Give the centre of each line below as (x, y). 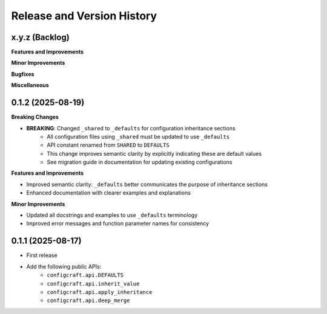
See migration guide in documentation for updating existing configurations (140, 162)
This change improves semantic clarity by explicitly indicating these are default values (154, 153)
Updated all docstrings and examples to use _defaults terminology (112, 215)
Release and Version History (84, 16)
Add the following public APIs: (64, 266)
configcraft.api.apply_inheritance (100, 292)
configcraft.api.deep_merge (88, 301)
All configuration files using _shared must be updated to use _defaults (138, 136)
